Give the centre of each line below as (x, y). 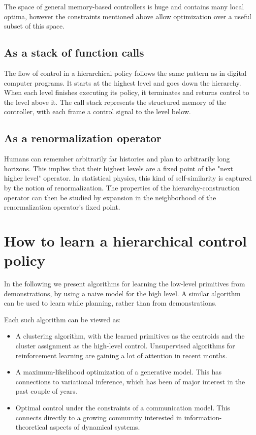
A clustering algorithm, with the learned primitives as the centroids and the (130, 336)
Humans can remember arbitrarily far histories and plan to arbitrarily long (117, 159)
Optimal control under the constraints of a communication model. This (123, 407)
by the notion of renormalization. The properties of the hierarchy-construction (122, 187)
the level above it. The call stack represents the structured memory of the (115, 102)
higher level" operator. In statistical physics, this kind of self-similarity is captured (128, 178)
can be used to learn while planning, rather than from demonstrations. (111, 303)
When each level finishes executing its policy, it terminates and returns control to (127, 92)
